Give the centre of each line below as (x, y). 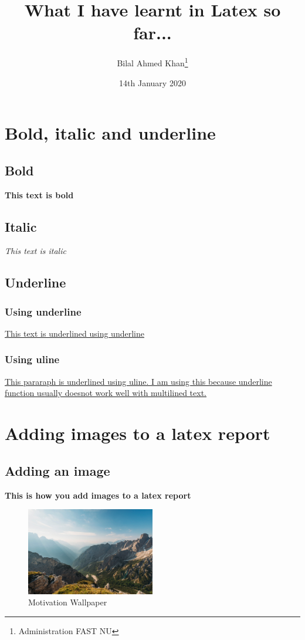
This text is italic (35, 251)
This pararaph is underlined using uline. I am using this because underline (138, 381)
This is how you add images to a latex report (98, 495)
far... (152, 33)
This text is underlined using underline (74, 333)
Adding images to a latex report (138, 433)
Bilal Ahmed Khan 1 (152, 62)
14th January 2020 (152, 82)
